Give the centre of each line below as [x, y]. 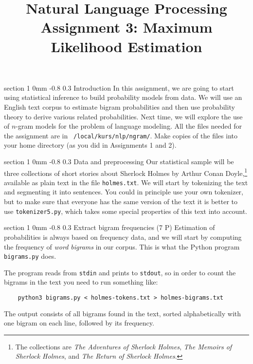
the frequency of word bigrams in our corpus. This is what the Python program [122, 246]
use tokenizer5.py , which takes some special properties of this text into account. [126, 211]
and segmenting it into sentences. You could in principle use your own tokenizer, [124, 192]
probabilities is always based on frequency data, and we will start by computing [123, 237]
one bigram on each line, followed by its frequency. [79, 323]
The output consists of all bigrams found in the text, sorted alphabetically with [123, 313]
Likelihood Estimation [126, 46]
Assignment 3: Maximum [126, 27]
